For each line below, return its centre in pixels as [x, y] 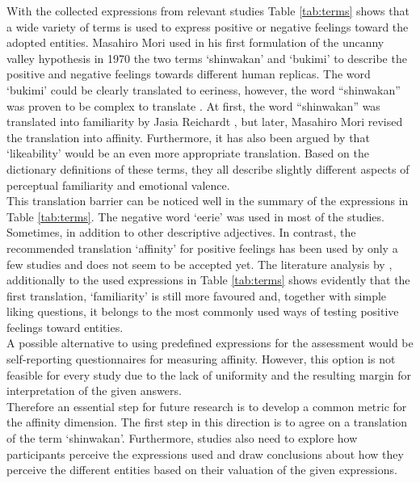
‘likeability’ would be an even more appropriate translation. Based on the [188, 153]
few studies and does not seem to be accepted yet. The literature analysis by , [199, 264]
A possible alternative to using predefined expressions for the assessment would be [210, 343]
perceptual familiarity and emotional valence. [118, 185]
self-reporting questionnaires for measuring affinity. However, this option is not [201, 359]
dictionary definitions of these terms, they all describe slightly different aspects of [208, 168]
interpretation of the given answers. [94, 391]
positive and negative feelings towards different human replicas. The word [189, 74]
